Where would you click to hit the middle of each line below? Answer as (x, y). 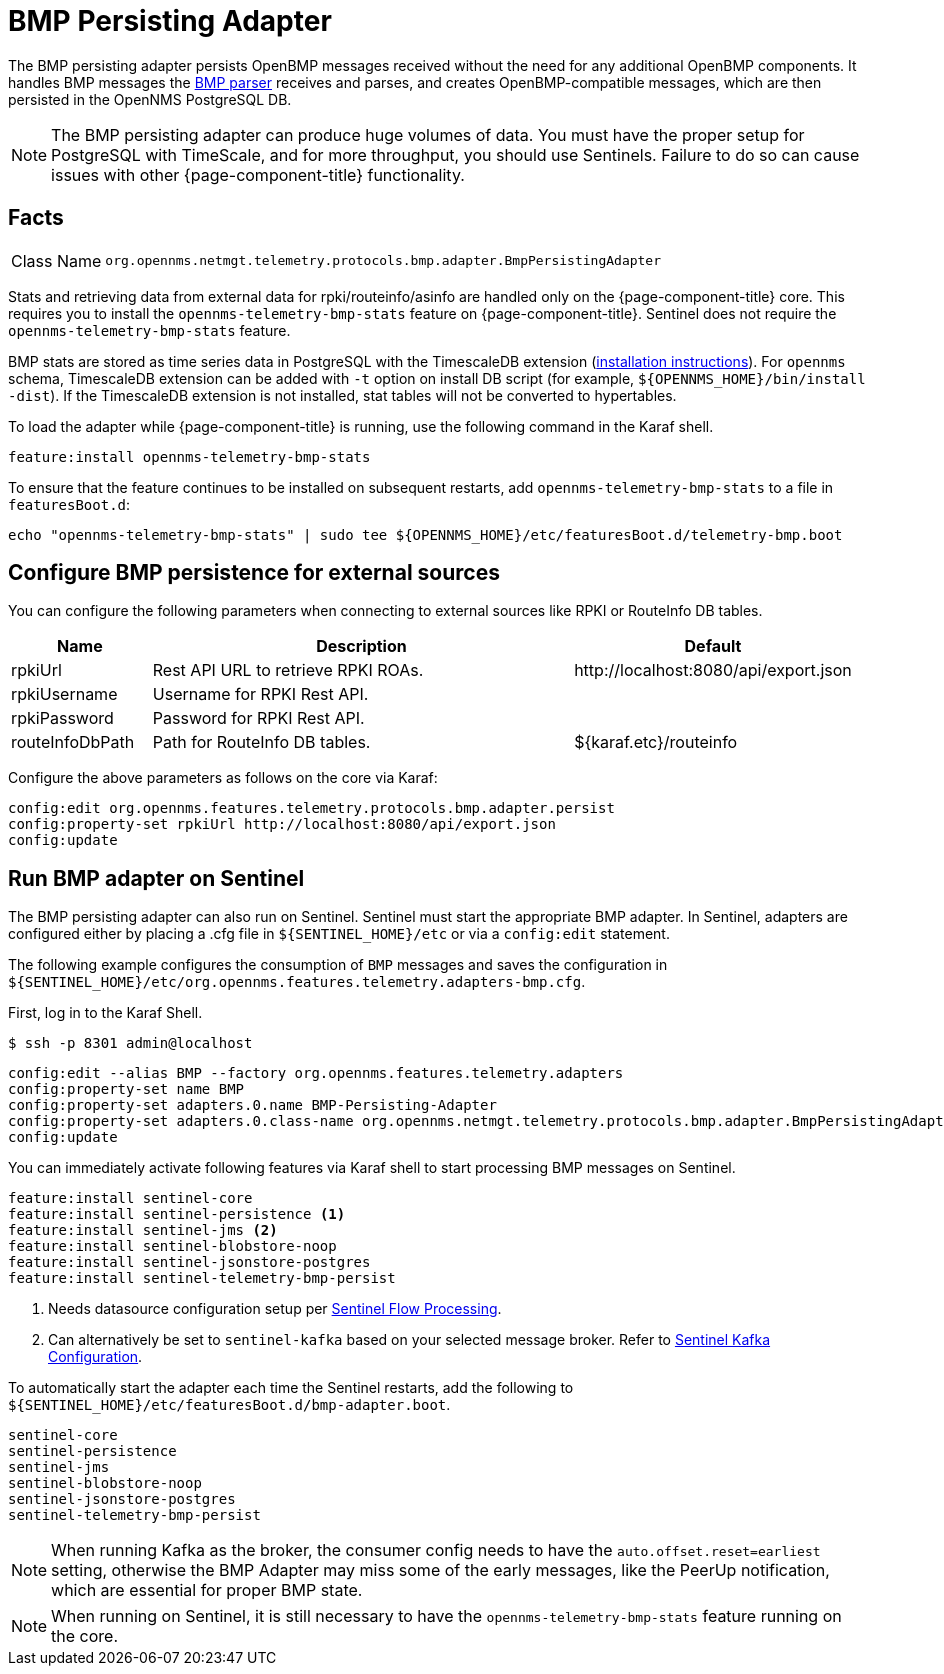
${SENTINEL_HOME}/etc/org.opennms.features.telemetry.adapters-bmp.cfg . (297, 982)
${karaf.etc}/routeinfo (656, 742)
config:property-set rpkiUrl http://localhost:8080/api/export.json (282, 824)
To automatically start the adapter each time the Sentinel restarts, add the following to (291, 1388)
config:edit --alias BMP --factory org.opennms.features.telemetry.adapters (316, 1073)
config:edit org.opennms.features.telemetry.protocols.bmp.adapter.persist (311, 808)
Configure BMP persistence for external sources (254, 573)
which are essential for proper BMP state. (207, 1590)
